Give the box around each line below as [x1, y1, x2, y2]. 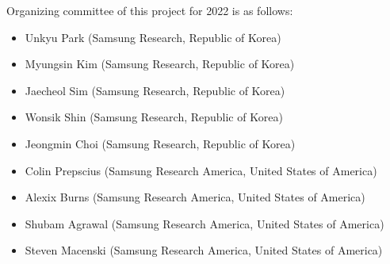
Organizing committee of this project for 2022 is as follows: [6, 2, 293, 18]
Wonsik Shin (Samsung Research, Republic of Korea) [25, 109, 283, 125]
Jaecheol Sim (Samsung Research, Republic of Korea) [25, 82, 285, 98]
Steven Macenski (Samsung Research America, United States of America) [25, 242, 383, 258]
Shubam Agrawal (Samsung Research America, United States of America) [25, 215, 384, 231]
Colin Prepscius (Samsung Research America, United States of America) [25, 162, 377, 178]
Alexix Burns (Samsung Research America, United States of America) [25, 189, 365, 205]
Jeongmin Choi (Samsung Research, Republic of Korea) [25, 135, 296, 151]
